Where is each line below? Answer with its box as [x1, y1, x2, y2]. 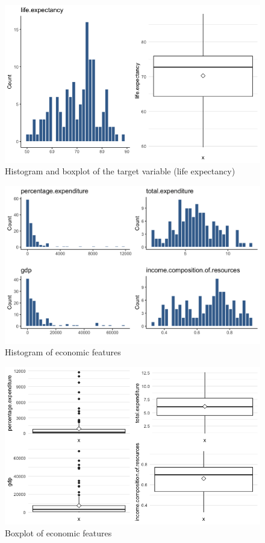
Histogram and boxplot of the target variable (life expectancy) [5, 165, 235, 177]
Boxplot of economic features [5, 526, 112, 539]
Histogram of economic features [5, 346, 121, 358]
